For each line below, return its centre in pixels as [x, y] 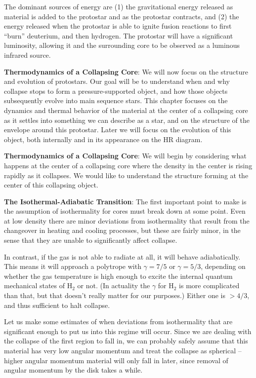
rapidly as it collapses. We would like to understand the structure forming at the [126, 175]
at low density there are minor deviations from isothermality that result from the [127, 220]
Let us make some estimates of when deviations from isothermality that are [118, 321]
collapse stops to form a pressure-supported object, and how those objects [116, 91]
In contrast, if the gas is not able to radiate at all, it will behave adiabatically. [122, 256]
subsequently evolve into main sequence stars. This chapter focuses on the [116, 100]
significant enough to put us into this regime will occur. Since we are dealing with [128, 331]
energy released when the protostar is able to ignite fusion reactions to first [118, 26]
